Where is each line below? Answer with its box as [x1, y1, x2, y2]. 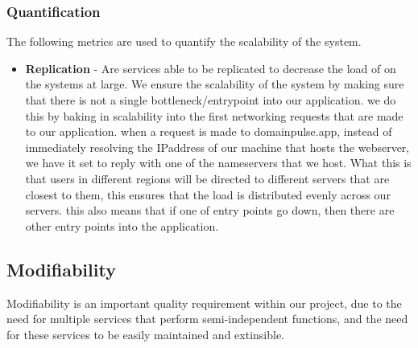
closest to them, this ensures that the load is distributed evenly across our [25, 186, 391, 203]
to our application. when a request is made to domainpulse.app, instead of [25, 123, 392, 140]
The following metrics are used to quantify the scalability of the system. [6, 33, 362, 50]
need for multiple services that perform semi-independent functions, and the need [6, 310, 408, 327]
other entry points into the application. [25, 217, 219, 234]
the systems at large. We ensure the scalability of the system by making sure [25, 76, 404, 92]
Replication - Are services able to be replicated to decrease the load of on [25, 59, 396, 76]
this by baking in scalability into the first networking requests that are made [25, 107, 404, 124]
